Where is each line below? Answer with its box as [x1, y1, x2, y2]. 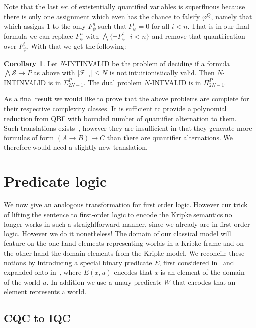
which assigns [4, 21, 45, 31]
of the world [4, 276, 40, 287]
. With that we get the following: [27, 41, 126, 51]
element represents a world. [4, 286, 87, 296]
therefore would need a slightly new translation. [4, 142, 148, 152]
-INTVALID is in [149, 77, 201, 87]
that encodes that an [173, 276, 236, 287]
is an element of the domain [160, 267, 245, 277]
